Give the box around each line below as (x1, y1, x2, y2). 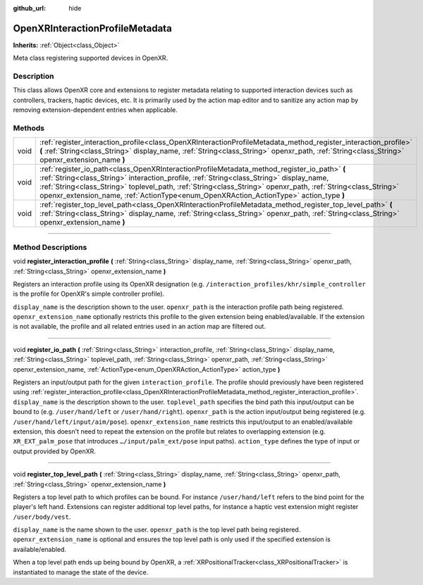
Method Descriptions (13, 242, 87, 252)
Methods (13, 123, 45, 133)
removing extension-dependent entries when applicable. (13, 106, 178, 114)
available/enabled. (13, 545, 67, 553)
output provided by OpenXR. (13, 447, 97, 455)
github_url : (13, 4, 46, 12)
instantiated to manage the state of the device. (13, 567, 149, 577)
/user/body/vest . (13, 512, 71, 521)
